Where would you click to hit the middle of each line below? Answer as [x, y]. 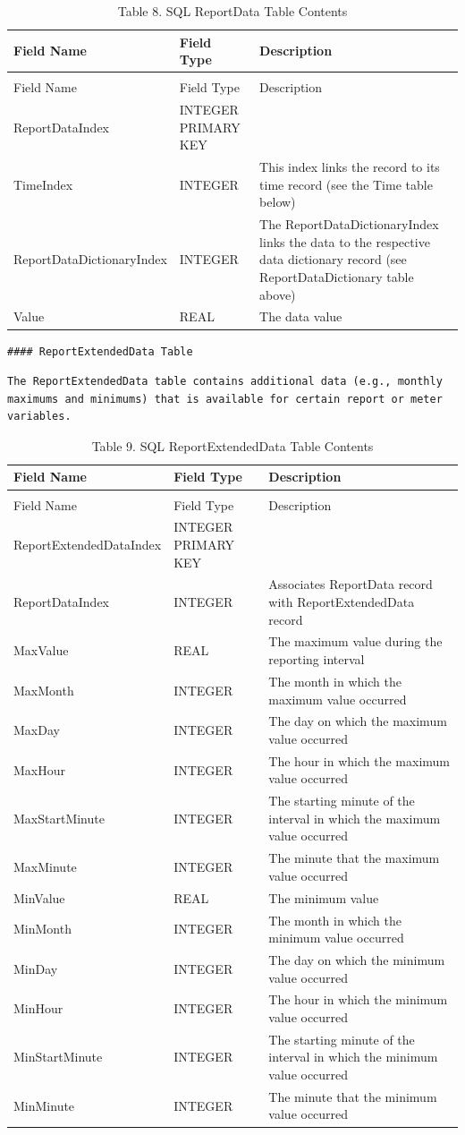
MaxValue [41, 650]
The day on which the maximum [358, 721]
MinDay [36, 968]
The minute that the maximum [354, 858]
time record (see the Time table [346, 184]
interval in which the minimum [353, 1057]
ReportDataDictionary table [337, 276]
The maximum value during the [355, 641]
